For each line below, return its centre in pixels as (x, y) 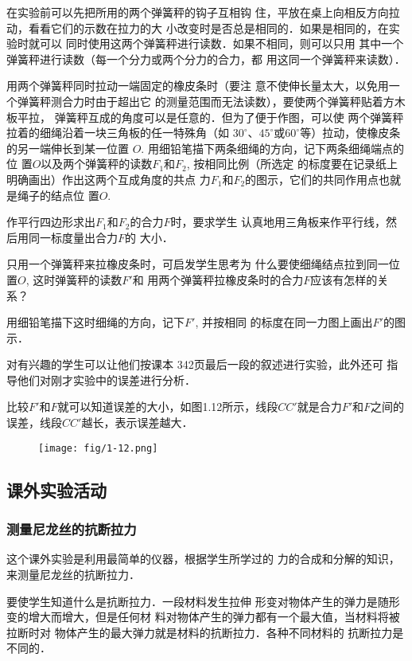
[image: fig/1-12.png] (98, 448)
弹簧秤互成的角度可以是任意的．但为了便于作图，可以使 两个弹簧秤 (229, 117)
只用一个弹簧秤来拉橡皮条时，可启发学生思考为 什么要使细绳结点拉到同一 (198, 264)
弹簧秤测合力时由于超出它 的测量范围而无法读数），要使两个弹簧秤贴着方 (206, 101)
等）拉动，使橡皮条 (350, 133)
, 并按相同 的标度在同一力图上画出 (284, 322)
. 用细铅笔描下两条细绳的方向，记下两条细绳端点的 (272, 148)
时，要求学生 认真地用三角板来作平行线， (278, 222)
